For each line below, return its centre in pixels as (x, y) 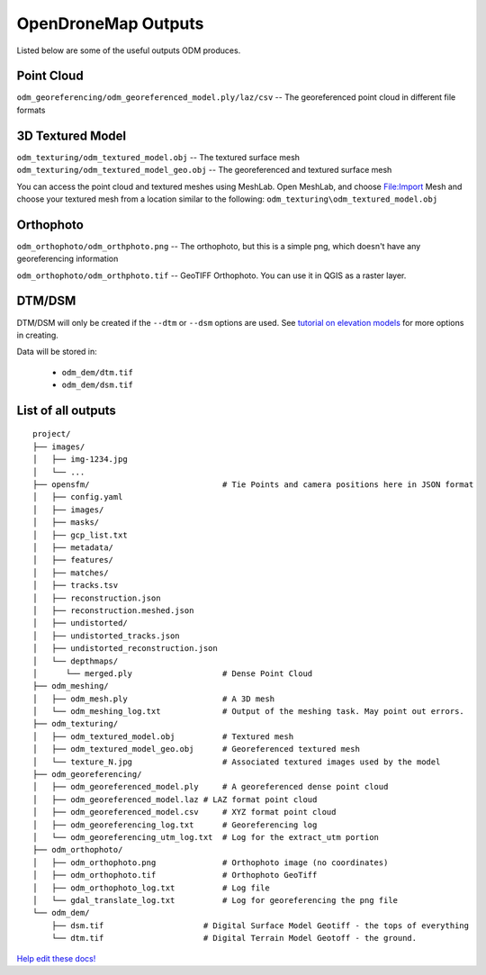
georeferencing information (67, 259)
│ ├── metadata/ (73, 548)
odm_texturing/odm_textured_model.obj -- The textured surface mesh (158, 157)
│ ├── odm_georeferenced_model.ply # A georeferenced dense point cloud (211, 787)
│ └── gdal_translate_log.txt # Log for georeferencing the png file (216, 900)
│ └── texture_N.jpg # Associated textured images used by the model (237, 762)
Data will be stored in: (57, 352)
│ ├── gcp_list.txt (80, 535)
